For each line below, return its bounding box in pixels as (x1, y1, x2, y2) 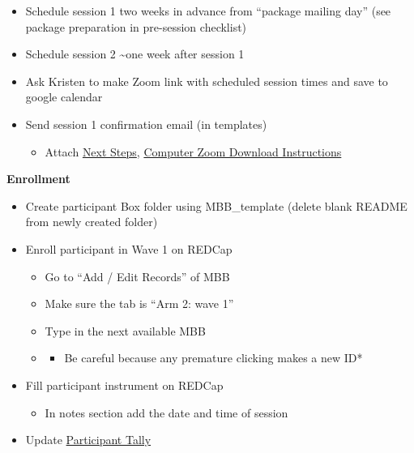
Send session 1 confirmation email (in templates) (25, 115, 267, 132)
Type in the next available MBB (45, 322, 206, 339)
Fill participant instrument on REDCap (25, 376, 224, 393)
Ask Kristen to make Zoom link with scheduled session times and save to (25, 72, 388, 89)
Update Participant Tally (25, 431, 152, 448)
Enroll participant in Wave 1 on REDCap (25, 240, 233, 257)
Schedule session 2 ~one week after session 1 (25, 45, 245, 62)
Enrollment (6, 170, 70, 187)
